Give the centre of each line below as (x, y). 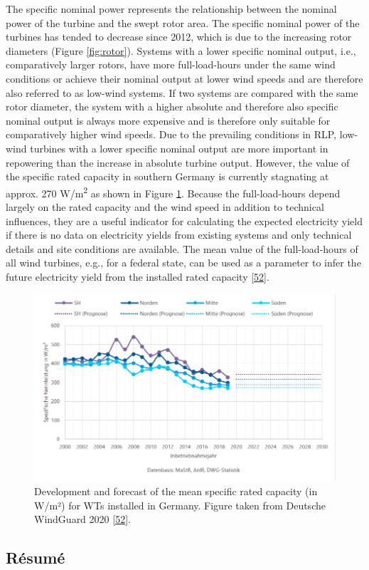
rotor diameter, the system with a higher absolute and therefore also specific (172, 107)
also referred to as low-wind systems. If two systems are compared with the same (182, 92)
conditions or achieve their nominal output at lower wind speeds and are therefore (184, 78)
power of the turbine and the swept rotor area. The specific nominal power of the (183, 22)
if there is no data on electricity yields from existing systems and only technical (179, 235)
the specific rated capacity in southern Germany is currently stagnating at (167, 176)
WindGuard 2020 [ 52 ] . (82, 519)
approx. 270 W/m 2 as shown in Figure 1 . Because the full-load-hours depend (173, 192)
